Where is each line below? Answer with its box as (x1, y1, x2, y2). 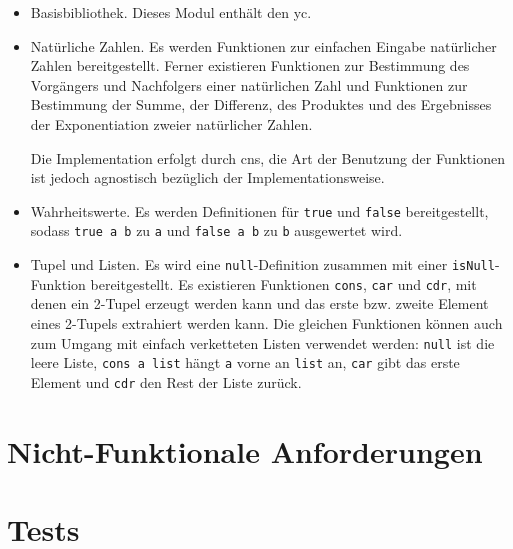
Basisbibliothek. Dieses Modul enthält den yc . (30, 2, 312, 22)
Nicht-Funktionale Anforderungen (7, 430, 483, 471)
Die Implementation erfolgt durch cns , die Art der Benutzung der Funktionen (30, 147, 505, 168)
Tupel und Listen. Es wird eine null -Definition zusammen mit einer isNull (30, 254, 495, 275)
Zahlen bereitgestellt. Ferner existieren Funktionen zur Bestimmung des (30, 55, 470, 76)
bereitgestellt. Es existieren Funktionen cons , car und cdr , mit (90, 273, 477, 294)
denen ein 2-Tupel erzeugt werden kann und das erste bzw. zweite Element (30, 293, 489, 314)
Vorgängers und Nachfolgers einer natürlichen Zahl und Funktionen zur (30, 74, 468, 95)
